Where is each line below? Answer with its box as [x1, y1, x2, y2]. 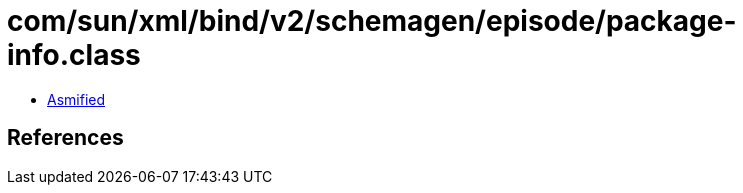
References [7, 125, 124, 151]
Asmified [47, 90, 106, 108]
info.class [7, 38, 141, 72]
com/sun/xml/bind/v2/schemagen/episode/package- [7, 4, 737, 38]
